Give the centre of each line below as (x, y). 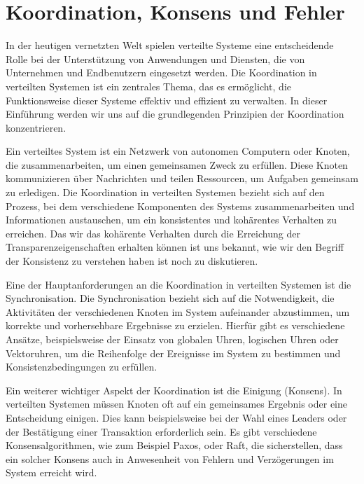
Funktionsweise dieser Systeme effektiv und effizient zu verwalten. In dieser (167, 100)
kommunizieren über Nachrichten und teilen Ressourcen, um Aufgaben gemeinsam (182, 178)
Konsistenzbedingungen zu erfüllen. (82, 367)
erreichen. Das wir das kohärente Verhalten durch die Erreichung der (153, 233)
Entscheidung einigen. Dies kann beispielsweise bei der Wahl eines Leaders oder (176, 417)
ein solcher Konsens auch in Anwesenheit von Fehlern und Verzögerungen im (170, 458)
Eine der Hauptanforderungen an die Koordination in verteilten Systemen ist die (178, 284)
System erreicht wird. (51, 472)
